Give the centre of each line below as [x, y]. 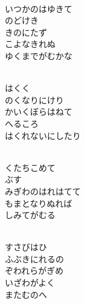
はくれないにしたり [43, 135]
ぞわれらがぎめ [34, 270]
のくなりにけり [34, 99]
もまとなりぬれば [39, 203]
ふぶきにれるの [34, 258]
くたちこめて [30, 167]
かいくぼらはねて [39, 112]
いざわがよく [30, 283]
